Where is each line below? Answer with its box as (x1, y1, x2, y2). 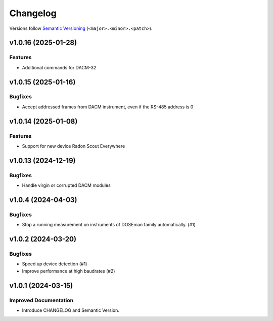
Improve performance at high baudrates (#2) (22, 268, 115, 274)
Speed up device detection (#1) (22, 261, 87, 267)
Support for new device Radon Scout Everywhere (22, 143, 125, 149)
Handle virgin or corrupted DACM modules (22, 182, 111, 188)
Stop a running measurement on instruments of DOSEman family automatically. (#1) (22, 222, 196, 228)
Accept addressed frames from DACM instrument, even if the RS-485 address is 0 (22, 104, 194, 110)
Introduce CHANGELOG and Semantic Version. (22, 307, 120, 313)
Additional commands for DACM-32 (22, 64, 97, 70)
